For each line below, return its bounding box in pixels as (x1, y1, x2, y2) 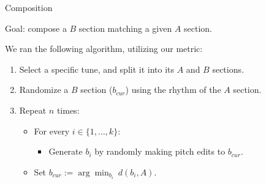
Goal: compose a (5, 21, 67, 34)
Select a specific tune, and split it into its (19, 62, 175, 75)
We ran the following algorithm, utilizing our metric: (5, 42, 203, 55)
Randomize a (19, 83, 69, 96)
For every (34, 124, 70, 137)
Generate (48, 145, 83, 158)
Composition (5, 1, 53, 13)
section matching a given (78, 21, 172, 34)
